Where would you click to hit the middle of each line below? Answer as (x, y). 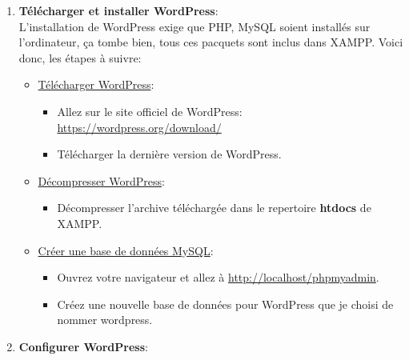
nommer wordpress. (105, 320)
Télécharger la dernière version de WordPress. (169, 154)
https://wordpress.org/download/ (139, 127)
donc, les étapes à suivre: (80, 57)
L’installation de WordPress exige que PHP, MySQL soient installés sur (194, 26)
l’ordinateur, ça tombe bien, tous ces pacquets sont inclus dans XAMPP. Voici (211, 42)
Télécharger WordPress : (96, 84)
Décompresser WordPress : (101, 180)
